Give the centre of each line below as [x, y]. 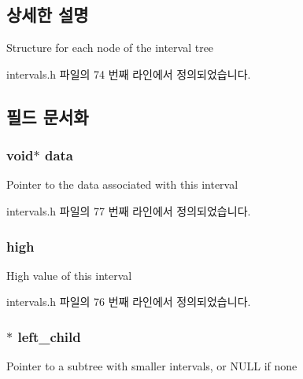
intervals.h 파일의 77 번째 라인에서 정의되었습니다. [129, 210]
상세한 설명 [48, 15]
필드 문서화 [48, 116]
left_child [49, 336]
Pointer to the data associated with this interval [122, 184]
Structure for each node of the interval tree [110, 48]
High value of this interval [69, 275]
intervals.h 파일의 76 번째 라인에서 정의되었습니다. [129, 302]
